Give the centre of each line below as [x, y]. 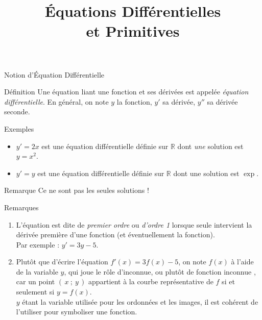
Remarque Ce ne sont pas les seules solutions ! [77, 190]
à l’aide [242, 262]
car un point [35, 281]
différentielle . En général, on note [56, 101]
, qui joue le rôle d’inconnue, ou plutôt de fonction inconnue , [160, 271]
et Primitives [133, 31]
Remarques [21, 207]
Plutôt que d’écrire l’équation [62, 262]
